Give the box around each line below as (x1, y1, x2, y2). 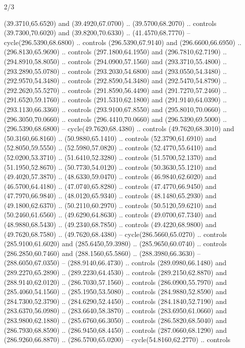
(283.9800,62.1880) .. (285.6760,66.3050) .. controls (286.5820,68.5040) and (4, 315, 227, 325)
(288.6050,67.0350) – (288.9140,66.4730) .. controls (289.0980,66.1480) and (4, 257, 226, 268)
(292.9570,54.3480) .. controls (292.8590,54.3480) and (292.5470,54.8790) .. (4, 75, 227, 86)
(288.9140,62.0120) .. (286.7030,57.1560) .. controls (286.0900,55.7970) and (4, 277, 227, 287)
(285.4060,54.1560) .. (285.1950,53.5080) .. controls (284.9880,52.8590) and (4, 286, 227, 297)
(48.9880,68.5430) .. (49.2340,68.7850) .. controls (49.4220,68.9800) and (4, 219, 217, 230)
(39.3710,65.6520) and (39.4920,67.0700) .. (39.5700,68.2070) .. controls (4, 18, 217, 28)
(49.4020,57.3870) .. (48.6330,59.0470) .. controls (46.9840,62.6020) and (4, 171, 217, 182)
